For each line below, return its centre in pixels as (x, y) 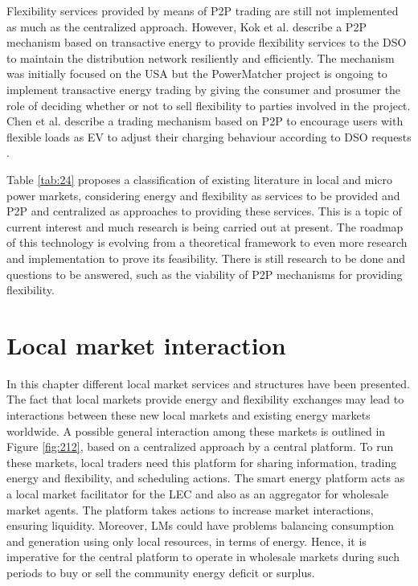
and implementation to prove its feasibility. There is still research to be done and (206, 258)
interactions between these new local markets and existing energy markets (189, 415)
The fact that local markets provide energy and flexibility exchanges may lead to (205, 399)
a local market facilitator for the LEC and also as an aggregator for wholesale (198, 493)
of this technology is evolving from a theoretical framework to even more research (207, 242)
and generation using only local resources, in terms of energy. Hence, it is (186, 541)
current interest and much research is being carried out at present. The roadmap (205, 226)
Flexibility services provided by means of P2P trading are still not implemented (203, 10)
